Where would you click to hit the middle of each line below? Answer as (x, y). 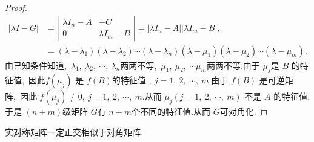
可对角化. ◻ (244, 111)
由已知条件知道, (36, 65)
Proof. (16, 7)
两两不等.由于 (233, 65)
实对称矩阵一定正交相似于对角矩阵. (74, 132)
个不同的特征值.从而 (171, 111)
